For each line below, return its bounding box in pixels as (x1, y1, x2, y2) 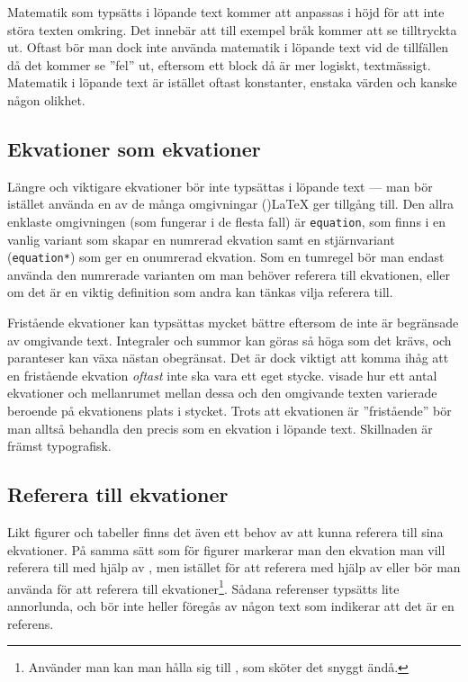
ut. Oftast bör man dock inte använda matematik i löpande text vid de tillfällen (7, 38, 449, 57)
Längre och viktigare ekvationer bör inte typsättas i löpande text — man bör (7, 176, 433, 195)
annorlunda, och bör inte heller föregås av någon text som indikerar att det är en (7, 597, 454, 615)
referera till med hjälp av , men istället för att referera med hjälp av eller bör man (7, 558, 461, 577)
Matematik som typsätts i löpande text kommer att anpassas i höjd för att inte (7, 3, 445, 21)
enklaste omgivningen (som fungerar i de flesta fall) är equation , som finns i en (7, 211, 446, 230)
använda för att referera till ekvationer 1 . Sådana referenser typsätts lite (7, 576, 400, 597)
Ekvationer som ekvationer (7, 134, 261, 162)
